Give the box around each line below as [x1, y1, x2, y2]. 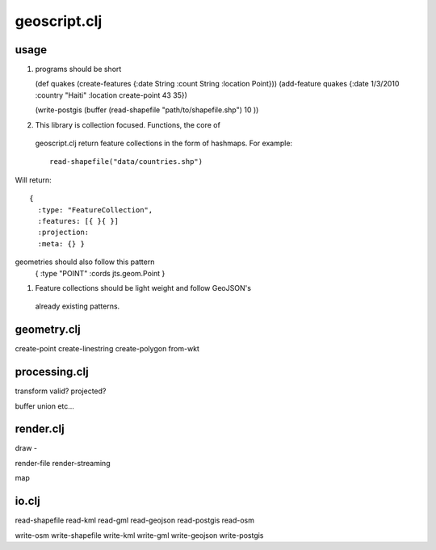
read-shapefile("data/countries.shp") [49, 157, 203, 166]
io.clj [15, 494, 40, 508]
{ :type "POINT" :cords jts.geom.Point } [35, 268, 166, 278]
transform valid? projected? [15, 386, 107, 396]
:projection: [37, 228, 90, 237]
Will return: [15, 174, 52, 185]
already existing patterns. [35, 301, 120, 311]
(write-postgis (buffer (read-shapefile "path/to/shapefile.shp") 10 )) [35, 105, 259, 115]
